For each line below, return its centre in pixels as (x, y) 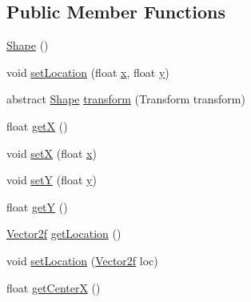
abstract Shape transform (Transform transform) (126, 99)
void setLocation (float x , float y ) (88, 72)
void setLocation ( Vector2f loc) (82, 260)
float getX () (37, 125)
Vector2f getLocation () (64, 234)
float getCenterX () (54, 287)
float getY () (37, 206)
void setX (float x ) (52, 153)
